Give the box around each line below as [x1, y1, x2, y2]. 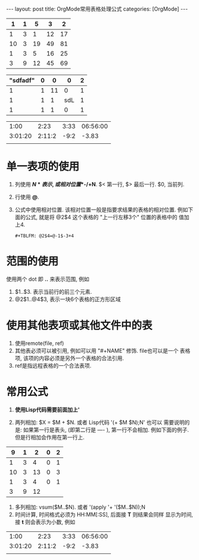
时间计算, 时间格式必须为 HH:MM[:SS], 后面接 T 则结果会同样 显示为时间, [14, 510, 194, 518]
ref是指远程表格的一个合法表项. [14, 362, 92, 369]
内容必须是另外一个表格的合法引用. [38, 354, 124, 362]
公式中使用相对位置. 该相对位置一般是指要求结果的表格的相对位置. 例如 [14, 206, 188, 213]
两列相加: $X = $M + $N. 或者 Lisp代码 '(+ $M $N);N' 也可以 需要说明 [14, 419, 185, 426]
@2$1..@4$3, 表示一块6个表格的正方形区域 [14, 296, 121, 303]
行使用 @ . [14, 193, 40, 201]
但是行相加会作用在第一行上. [14, 433, 85, 441]
